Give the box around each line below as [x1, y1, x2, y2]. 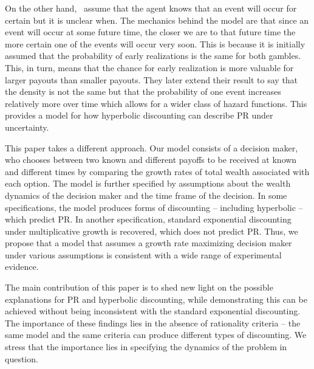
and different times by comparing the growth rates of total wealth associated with [5, 165, 310, 178]
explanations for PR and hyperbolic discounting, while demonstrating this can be [5, 292, 307, 305]
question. [5, 352, 38, 365]
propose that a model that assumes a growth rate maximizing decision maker [5, 236, 292, 249]
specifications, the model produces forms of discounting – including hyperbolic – [5, 201, 303, 213]
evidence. [5, 260, 39, 273]
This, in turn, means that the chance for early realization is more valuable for [5, 61, 294, 74]
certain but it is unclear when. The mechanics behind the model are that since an [5, 13, 309, 26]
